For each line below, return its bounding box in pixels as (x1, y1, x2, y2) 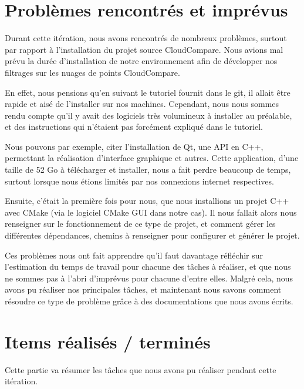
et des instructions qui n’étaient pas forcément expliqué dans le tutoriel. (5, 120, 263, 133)
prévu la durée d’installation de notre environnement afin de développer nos (5, 55, 278, 67)
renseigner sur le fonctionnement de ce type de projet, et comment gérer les (5, 217, 276, 230)
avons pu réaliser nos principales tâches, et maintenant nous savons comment (5, 283, 282, 296)
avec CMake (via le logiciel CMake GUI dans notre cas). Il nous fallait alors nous (5, 206, 297, 218)
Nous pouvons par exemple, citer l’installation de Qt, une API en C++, (5, 140, 264, 152)
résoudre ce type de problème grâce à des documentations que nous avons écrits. (5, 295, 293, 307)
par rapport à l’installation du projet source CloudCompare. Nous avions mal (5, 43, 283, 55)
